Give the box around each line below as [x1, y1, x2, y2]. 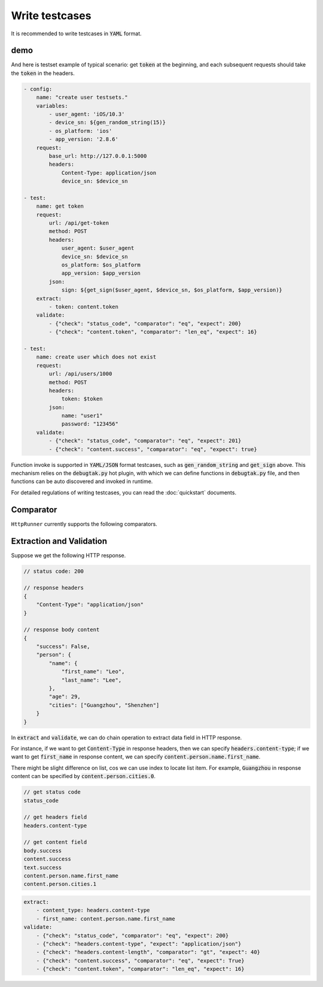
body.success [23, 847, 62, 854]
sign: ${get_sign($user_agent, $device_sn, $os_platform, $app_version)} [61, 287, 282, 293]
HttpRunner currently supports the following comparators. [11, 520, 158, 527]
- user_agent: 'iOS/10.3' [48, 111, 125, 117]
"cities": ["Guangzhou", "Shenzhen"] [48, 701, 160, 709]
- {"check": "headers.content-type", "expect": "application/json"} [36, 940, 242, 947]
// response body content [23, 626, 100, 633]
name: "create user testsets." [36, 94, 128, 101]
